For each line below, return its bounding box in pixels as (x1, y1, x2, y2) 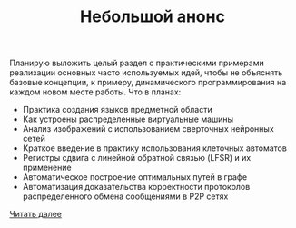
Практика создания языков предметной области (22, 104, 212, 115)
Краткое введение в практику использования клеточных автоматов (22, 143, 288, 154)
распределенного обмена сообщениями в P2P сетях (22, 191, 229, 202)
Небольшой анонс (80, 6, 225, 27)
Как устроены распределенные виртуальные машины (22, 114, 234, 124)
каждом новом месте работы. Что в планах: (9, 86, 182, 97)
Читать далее (9, 209, 62, 220)
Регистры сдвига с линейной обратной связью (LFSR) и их (22, 153, 252, 164)
